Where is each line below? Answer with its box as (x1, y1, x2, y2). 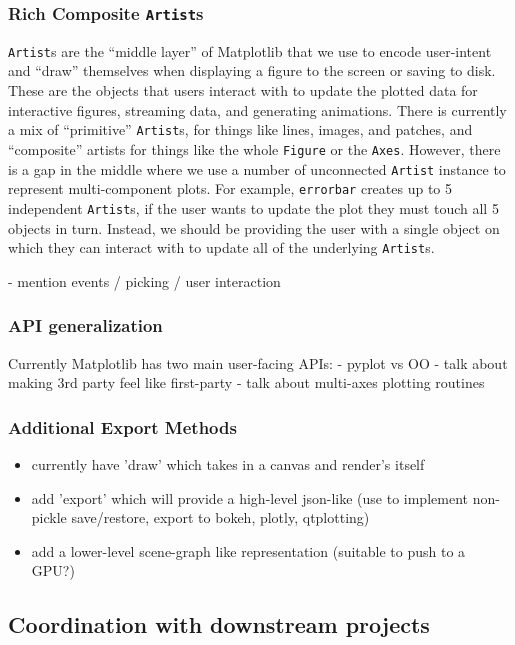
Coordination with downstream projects (8, 609, 430, 640)
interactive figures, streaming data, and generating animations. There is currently (8, 99, 507, 120)
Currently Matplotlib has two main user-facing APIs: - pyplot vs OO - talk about (8, 352, 508, 373)
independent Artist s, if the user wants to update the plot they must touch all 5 (8, 197, 499, 218)
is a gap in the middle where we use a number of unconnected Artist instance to (8, 158, 506, 179)
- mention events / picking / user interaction (8, 270, 281, 291)
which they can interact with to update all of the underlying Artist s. (8, 237, 435, 258)
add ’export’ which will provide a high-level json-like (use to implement (31, 487, 468, 508)
